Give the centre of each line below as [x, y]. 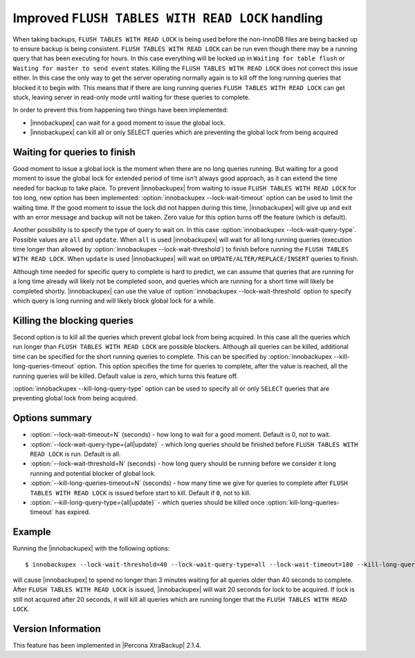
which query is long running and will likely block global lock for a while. [114, 301]
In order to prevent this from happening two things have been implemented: [120, 110]
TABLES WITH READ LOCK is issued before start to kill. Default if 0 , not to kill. [141, 492]
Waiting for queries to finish [74, 152]
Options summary [53, 418]
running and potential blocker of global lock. [93, 473]
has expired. [73, 512]
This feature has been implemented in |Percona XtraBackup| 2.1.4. [107, 646]
